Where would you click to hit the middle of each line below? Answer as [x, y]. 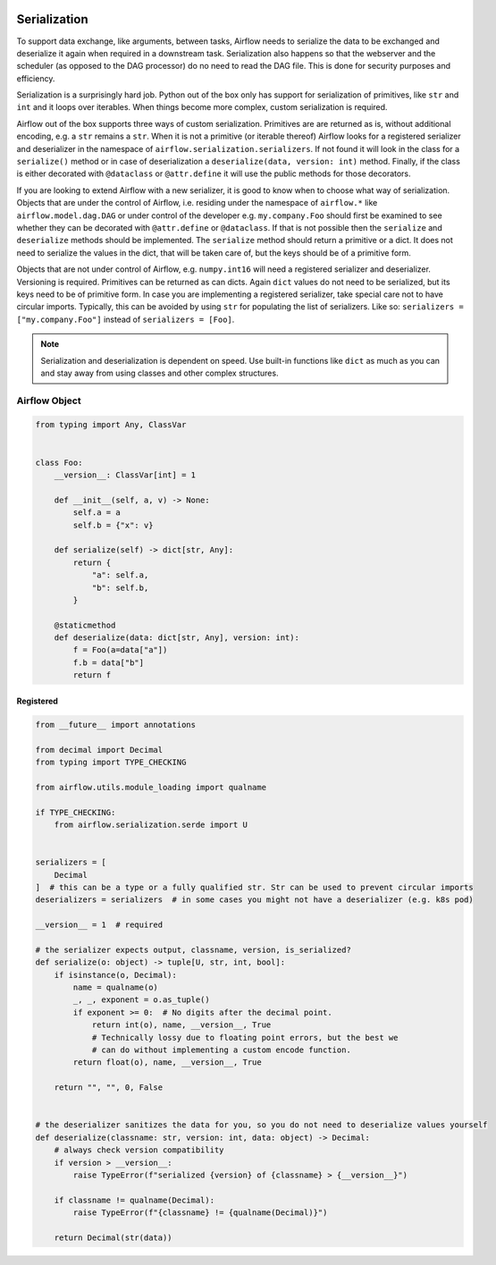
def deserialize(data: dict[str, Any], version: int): [177, 638]
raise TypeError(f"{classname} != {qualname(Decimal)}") [200, 1213]
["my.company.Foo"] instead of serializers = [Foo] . [126, 319]
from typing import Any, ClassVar [111, 425]
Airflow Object [49, 401]
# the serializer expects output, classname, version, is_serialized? [193, 949]
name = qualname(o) [115, 987]
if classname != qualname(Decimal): [134, 1200]
